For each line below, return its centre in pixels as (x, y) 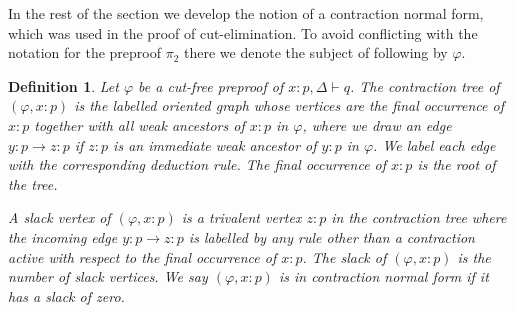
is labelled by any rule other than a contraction (331, 236)
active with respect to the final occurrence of (142, 256)
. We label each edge (434, 144)
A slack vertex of (59, 217)
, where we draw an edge (377, 124)
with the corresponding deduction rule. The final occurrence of (197, 164)
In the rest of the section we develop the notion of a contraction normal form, (246, 13)
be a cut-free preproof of (211, 85)
